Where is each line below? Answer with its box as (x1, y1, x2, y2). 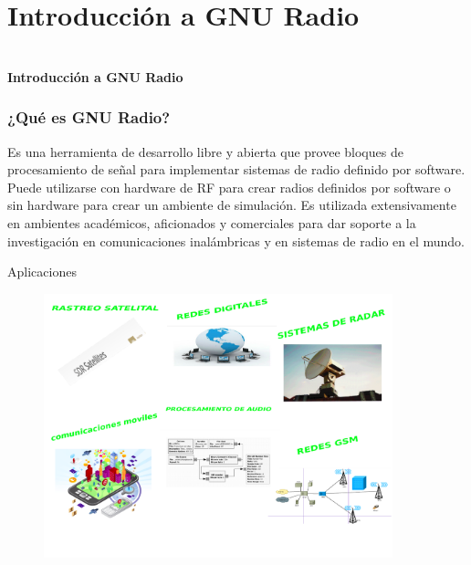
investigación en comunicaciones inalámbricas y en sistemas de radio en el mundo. (7, 231, 465, 250)
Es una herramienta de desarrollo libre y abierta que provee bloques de (7, 141, 403, 161)
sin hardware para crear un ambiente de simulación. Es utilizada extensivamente (7, 195, 456, 214)
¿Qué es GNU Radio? (7, 106, 171, 129)
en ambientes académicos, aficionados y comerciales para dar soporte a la (7, 213, 416, 232)
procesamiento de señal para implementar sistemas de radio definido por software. (7, 160, 466, 179)
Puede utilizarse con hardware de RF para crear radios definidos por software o (7, 177, 451, 196)
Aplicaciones (7, 262, 77, 281)
